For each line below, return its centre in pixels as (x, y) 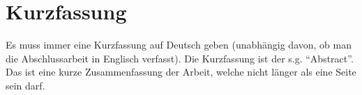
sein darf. (25, 85)
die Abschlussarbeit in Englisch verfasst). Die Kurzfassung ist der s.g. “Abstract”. (180, 58)
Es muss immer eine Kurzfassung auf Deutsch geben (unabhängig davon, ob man (179, 45)
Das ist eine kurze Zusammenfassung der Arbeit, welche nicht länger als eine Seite (181, 72)
